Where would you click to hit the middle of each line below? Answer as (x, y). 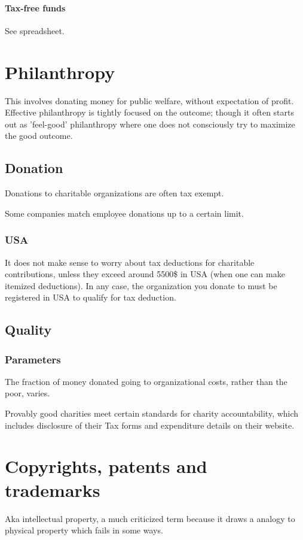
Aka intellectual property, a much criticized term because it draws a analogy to (150, 518)
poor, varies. (27, 393)
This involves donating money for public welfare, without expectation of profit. (149, 100)
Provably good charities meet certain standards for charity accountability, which (152, 413)
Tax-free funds (35, 7)
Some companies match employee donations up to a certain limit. (124, 213)
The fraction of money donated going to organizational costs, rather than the (146, 381)
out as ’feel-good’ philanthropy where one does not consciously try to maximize (150, 124)
